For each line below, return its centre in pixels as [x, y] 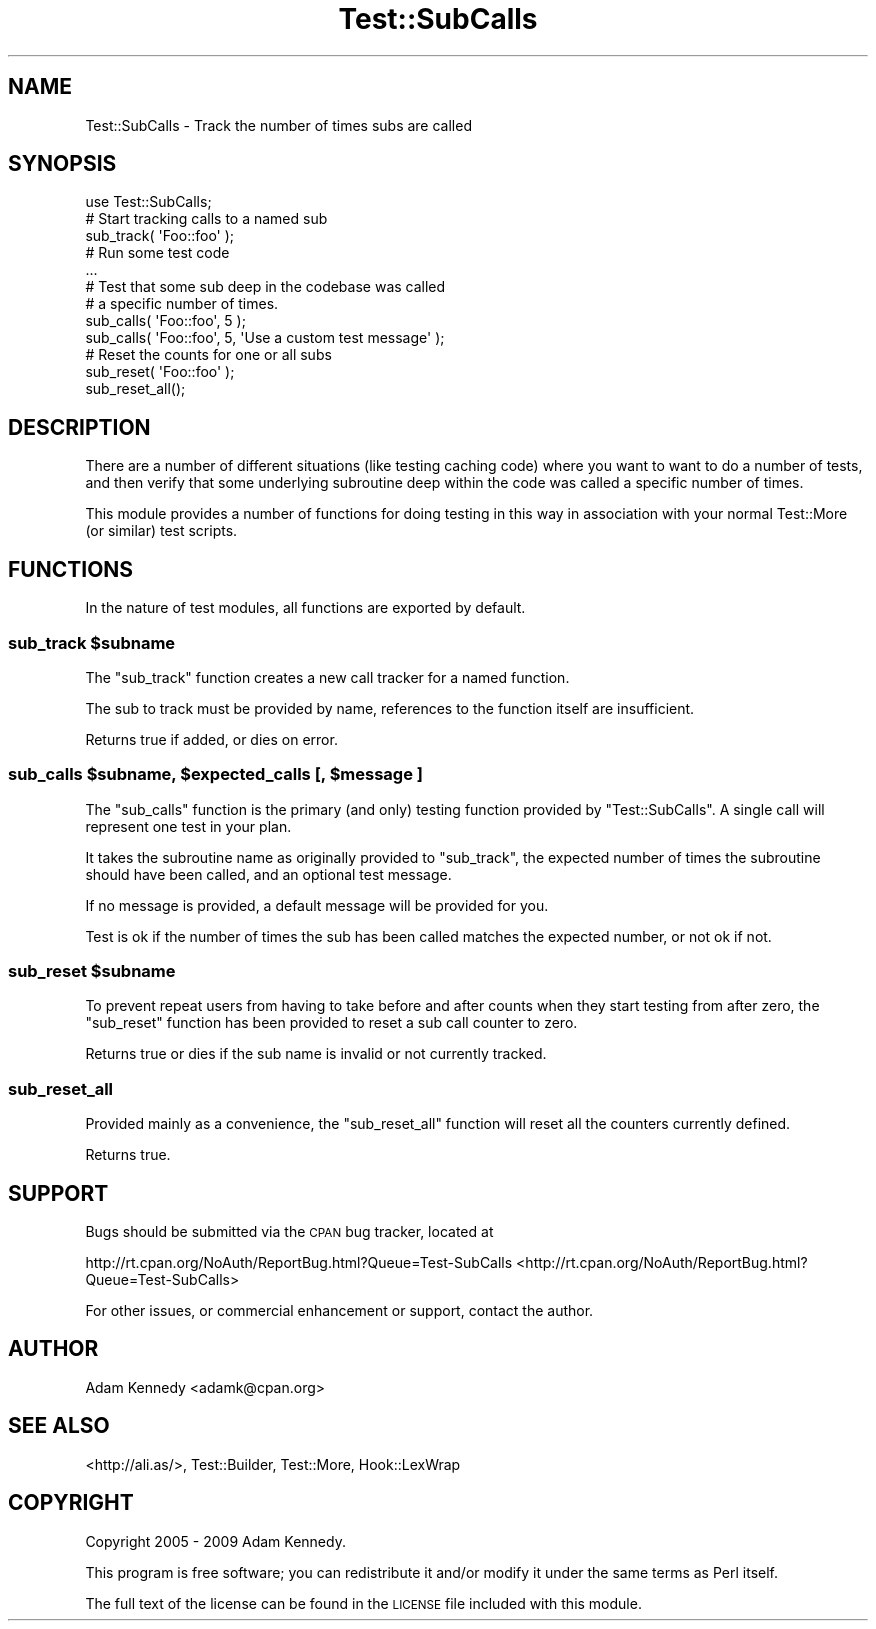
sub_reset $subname [92, 971]
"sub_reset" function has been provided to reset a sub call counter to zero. [331, 1023]
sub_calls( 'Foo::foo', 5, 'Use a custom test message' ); [265, 338]
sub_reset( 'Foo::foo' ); [160, 372]
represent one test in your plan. [188, 826]
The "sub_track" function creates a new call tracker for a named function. [327, 677]
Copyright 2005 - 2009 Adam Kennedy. [215, 1541]
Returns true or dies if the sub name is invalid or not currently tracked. [316, 1054]
